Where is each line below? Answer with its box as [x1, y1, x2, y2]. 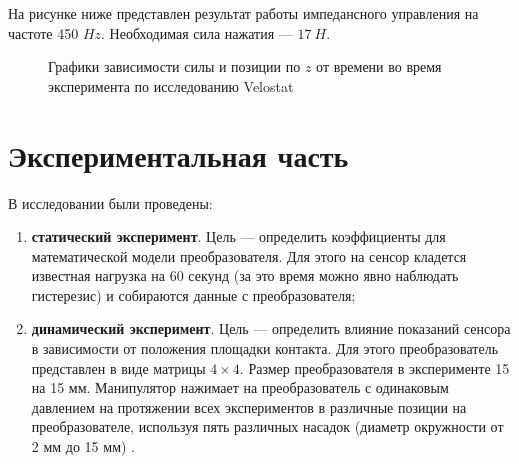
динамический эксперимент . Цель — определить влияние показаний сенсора [31, 318, 511, 339]
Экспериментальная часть [8, 134, 349, 175]
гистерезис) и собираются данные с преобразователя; [31, 284, 356, 305]
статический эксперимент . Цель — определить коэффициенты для [31, 226, 446, 247]
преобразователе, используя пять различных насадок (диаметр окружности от [31, 416, 504, 437]
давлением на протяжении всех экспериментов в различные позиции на [31, 396, 467, 417]
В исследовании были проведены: [8, 192, 213, 213]
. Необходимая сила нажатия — [101, 22, 293, 43]
